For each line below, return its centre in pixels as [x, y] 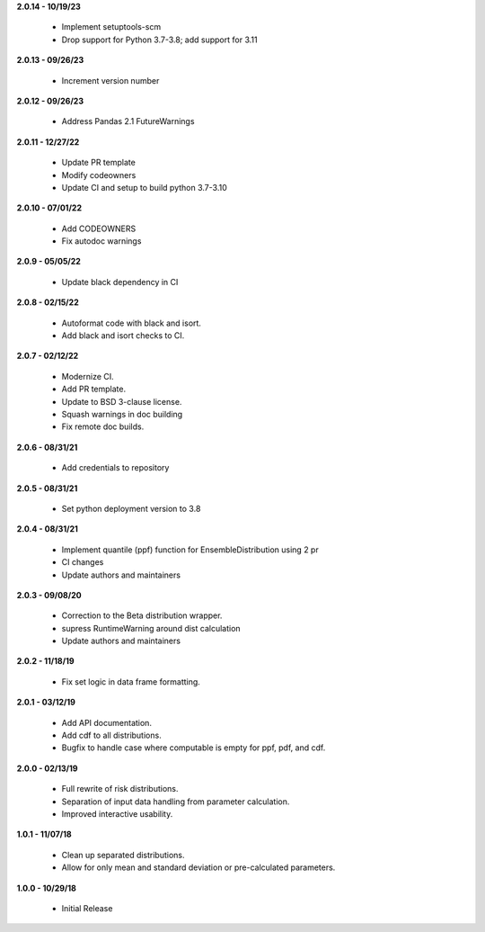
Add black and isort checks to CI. [123, 336]
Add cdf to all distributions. [111, 735]
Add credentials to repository [115, 468]
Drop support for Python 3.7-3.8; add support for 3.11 [159, 40]
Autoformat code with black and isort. [132, 323]
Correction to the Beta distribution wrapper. [142, 615]
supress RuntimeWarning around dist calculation [151, 628]
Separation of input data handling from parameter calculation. [176, 802]
